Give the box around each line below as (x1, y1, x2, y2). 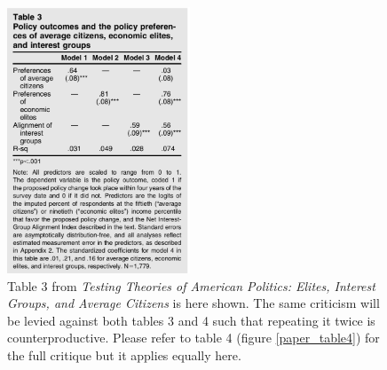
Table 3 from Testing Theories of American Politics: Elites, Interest (7, 276, 375, 295)
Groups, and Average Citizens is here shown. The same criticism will (7, 294, 380, 312)
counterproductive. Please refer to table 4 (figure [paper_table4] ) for (7, 328, 380, 347)
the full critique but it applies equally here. (7, 345, 241, 364)
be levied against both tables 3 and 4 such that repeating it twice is (7, 311, 375, 329)
